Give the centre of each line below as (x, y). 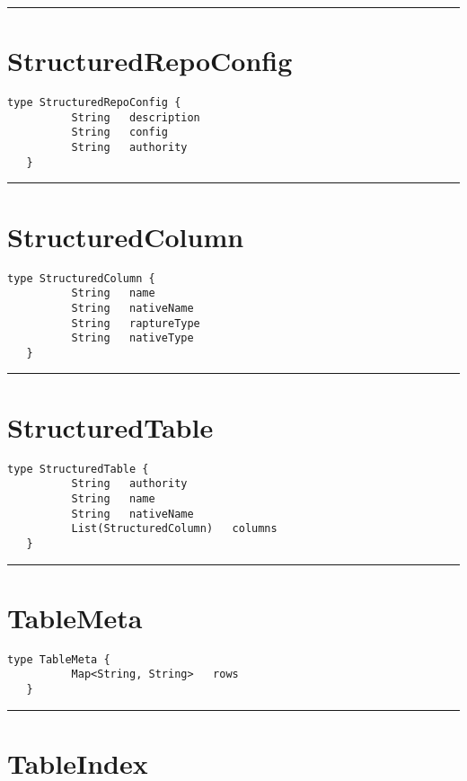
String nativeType (132, 338)
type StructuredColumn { (81, 278)
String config (119, 133)
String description (136, 117)
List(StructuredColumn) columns (174, 529)
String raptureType (136, 323)
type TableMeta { (59, 659)
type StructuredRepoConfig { (94, 103)
